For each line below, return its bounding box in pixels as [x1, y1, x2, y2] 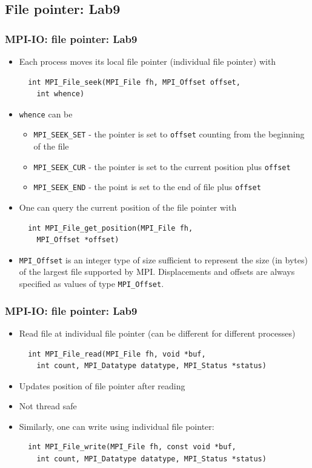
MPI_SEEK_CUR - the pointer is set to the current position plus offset [33, 160, 291, 173]
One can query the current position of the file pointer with [19, 201, 237, 213]
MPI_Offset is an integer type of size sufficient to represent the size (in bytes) [19, 253, 308, 266]
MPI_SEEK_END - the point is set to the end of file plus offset [33, 180, 261, 193]
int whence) [36, 90, 85, 99]
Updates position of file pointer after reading [19, 379, 185, 392]
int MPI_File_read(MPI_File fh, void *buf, [28, 349, 206, 358]
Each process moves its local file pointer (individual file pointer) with [19, 55, 276, 67]
